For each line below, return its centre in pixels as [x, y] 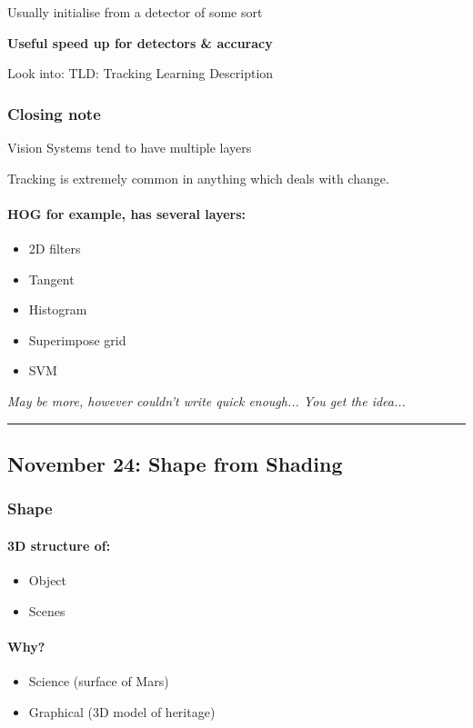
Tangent [51, 279]
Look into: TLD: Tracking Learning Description [141, 73]
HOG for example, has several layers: [127, 213]
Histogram [58, 309]
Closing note [54, 113]
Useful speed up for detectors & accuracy [140, 42]
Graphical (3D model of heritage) [122, 711]
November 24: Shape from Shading [175, 463]
